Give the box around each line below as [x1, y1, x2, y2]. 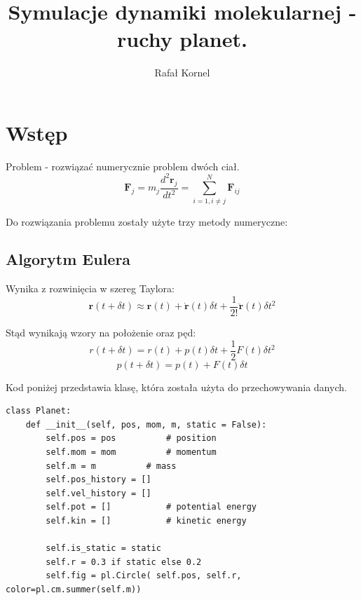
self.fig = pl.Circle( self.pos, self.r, [46, 571, 242, 581]
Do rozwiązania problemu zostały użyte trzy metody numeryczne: [6, 214, 288, 229]
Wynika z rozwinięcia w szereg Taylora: [6, 281, 175, 296]
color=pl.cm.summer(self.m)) [6, 584, 142, 594]
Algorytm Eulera [6, 248, 131, 270]
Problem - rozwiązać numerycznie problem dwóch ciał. [6, 158, 240, 173]
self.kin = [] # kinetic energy [46, 515, 247, 526]
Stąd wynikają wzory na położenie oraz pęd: [6, 325, 196, 339]
